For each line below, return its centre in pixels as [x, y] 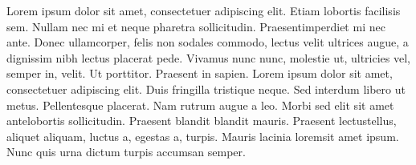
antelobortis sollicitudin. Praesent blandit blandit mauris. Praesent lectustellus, [202, 121]
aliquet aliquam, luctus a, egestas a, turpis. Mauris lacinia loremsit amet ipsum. [203, 136]
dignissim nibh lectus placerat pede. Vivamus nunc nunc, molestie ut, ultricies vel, [208, 57]
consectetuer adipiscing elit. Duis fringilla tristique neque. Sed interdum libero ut [206, 89]
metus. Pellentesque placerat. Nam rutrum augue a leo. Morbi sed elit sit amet [200, 105]
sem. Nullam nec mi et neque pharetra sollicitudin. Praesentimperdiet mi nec [196, 26]
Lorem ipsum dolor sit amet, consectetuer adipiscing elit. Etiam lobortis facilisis [204, 10]
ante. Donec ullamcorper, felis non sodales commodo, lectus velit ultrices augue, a [208, 42]
